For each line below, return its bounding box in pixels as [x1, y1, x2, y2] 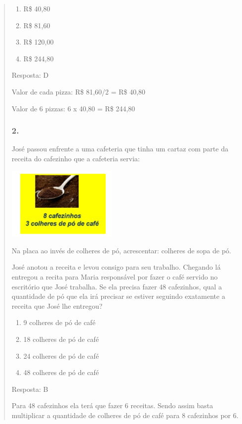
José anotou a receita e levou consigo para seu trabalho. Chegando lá [11, 262, 221, 272]
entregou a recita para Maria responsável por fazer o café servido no [11, 271, 218, 282]
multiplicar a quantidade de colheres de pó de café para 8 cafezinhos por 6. [11, 410, 239, 420]
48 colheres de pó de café [23, 367, 99, 377]
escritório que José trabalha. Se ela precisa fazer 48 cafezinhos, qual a [11, 281, 222, 291]
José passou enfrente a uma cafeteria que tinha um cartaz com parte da [11, 143, 229, 154]
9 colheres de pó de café [23, 317, 96, 328]
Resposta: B [11, 383, 48, 394]
